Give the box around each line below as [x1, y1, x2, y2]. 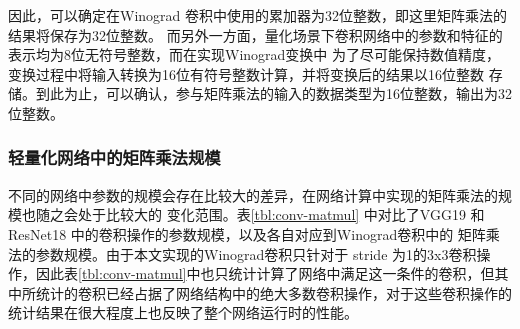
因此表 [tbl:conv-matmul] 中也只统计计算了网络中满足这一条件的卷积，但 [35, 263, 495, 284]
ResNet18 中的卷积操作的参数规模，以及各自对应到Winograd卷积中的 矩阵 [8, 223, 486, 244]
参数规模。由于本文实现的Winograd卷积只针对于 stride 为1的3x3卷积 [35, 243, 477, 264]
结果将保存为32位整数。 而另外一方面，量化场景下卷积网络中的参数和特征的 [8, 24, 503, 45]
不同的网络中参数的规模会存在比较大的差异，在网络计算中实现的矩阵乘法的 [8, 184, 498, 205]
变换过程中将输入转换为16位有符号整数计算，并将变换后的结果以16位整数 [8, 63, 484, 84]
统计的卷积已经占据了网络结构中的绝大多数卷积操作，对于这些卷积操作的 [35, 282, 512, 303]
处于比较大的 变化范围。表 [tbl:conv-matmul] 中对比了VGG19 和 [77, 204, 485, 225]
